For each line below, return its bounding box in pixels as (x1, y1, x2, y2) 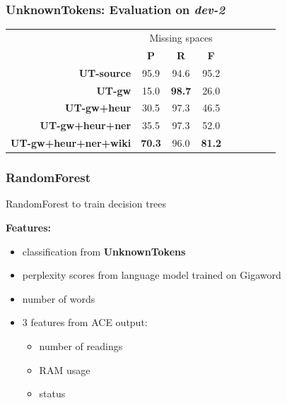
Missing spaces (149, 30, 213, 44)
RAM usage (39, 362, 90, 377)
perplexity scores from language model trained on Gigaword (22, 267, 281, 282)
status (39, 386, 66, 401)
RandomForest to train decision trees (6, 196, 167, 211)
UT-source (78, 65, 131, 80)
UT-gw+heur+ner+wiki (11, 136, 131, 150)
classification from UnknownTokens (22, 243, 186, 258)
